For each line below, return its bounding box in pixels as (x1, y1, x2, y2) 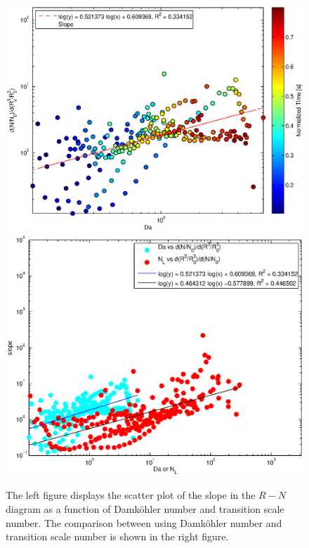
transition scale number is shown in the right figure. (6, 529, 229, 544)
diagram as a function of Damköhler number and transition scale (6, 501, 284, 516)
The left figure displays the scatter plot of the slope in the (6, 488, 256, 502)
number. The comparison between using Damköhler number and (6, 515, 282, 530)
